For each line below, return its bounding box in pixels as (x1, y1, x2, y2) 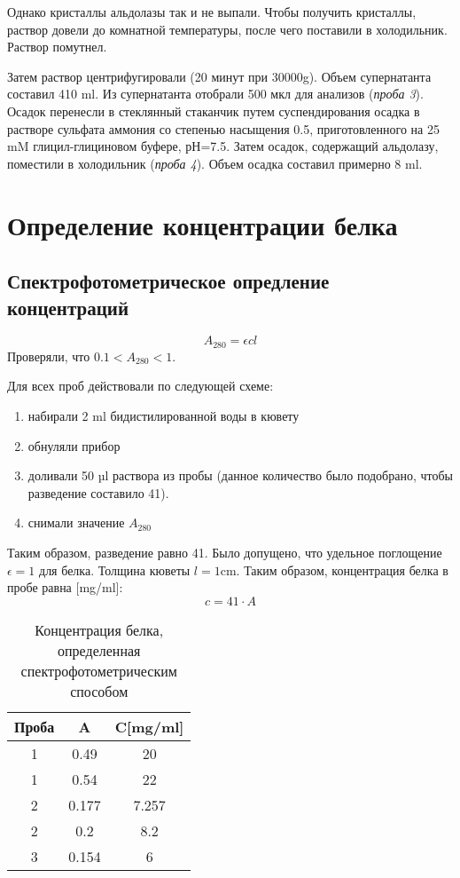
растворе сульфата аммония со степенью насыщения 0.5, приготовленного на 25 (7, 119, 440, 138)
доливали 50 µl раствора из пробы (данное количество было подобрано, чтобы (27, 466, 454, 485)
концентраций (7, 293, 129, 320)
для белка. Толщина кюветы (39, 560, 191, 579)
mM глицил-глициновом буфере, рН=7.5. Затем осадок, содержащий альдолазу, (7, 137, 439, 155)
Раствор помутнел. (7, 37, 107, 56)
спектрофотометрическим (20, 660, 177, 681)
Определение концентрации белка (7, 206, 398, 242)
